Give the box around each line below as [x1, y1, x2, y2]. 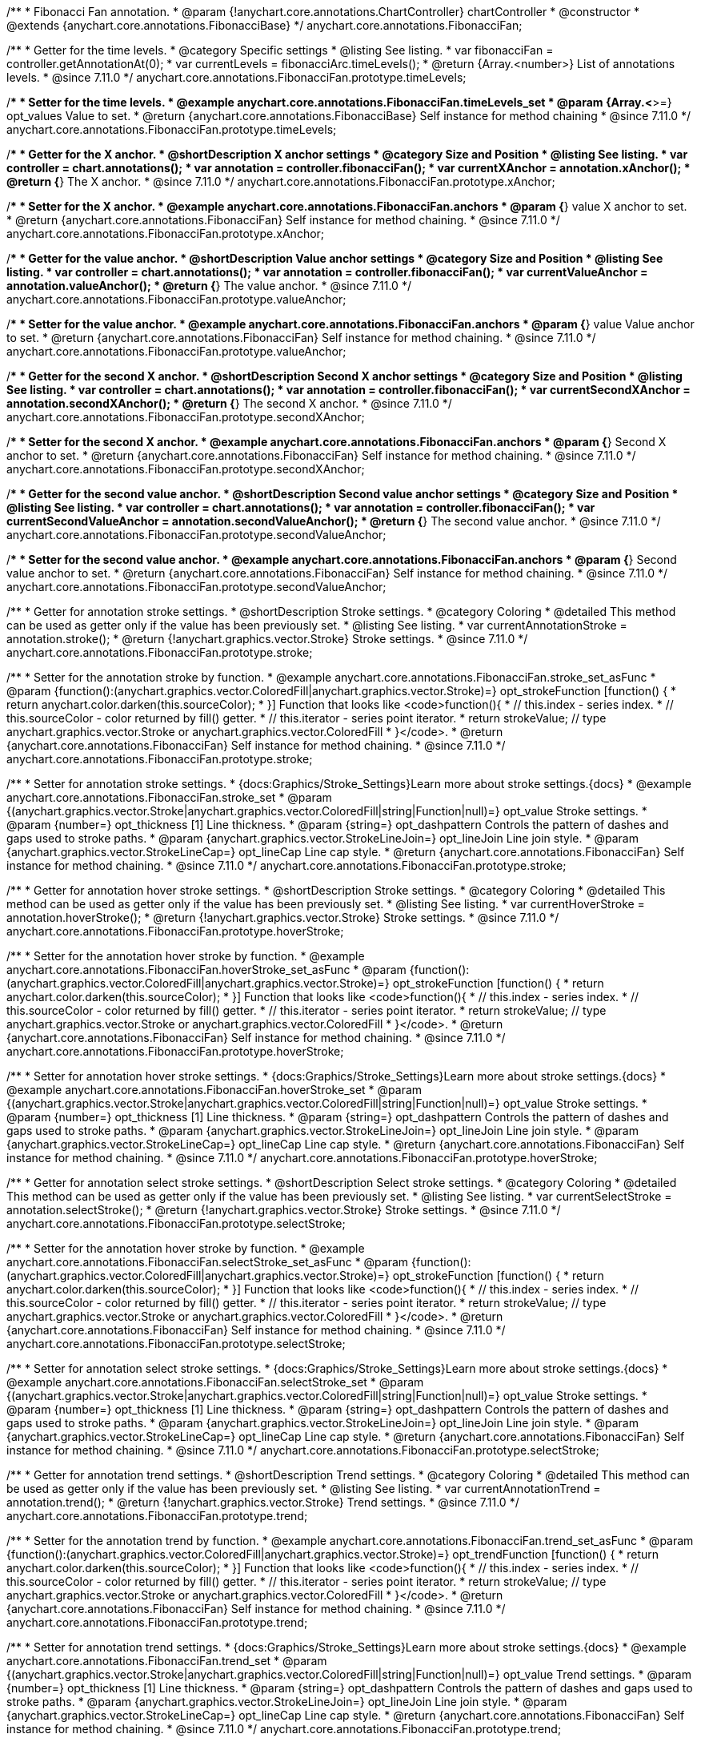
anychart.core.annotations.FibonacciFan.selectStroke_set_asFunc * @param [6, 1255, 409, 1269]
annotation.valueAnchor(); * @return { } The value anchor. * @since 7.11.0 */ [6, 279, 411, 292]
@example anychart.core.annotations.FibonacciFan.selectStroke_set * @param [6, 1375, 424, 1389]
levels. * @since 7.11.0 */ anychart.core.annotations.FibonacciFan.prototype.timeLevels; [6, 70, 467, 84]
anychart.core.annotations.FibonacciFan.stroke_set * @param [6, 791, 332, 804]
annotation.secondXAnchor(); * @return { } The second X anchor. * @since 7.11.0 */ [6, 396, 452, 410]
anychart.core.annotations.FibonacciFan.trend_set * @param [6, 1654, 327, 1668]
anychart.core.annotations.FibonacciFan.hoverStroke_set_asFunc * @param [6, 963, 407, 976]
